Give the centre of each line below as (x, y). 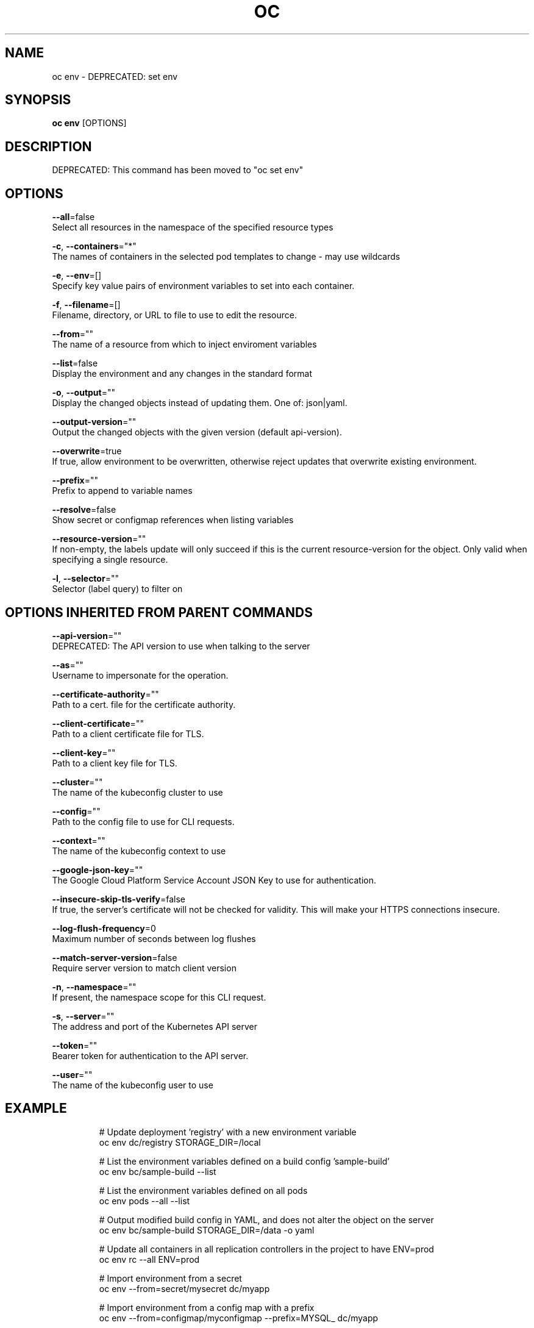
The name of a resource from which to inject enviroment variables (184, 344)
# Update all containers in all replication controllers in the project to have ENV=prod (266, 1249)
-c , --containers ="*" (94, 246)
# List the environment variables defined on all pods (203, 1190)
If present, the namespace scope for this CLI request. (159, 997)
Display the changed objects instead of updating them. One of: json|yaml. (200, 403)
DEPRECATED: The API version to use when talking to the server (181, 646)
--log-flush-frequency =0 (104, 928)
